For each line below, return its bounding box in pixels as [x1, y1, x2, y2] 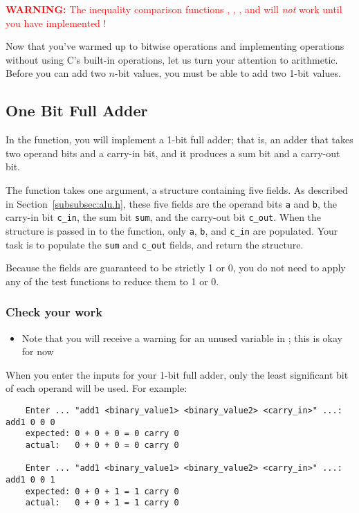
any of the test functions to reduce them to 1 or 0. [6, 273, 219, 288]
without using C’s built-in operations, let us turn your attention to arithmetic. [6, 52, 338, 66]
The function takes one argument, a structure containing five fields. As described [6, 182, 348, 197]
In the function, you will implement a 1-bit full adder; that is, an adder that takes [6, 132, 353, 147]
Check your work [6, 303, 103, 321]
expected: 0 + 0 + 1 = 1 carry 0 [25, 486, 179, 496]
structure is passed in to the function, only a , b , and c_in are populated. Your [6, 223, 338, 237]
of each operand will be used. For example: [6, 381, 187, 395]
